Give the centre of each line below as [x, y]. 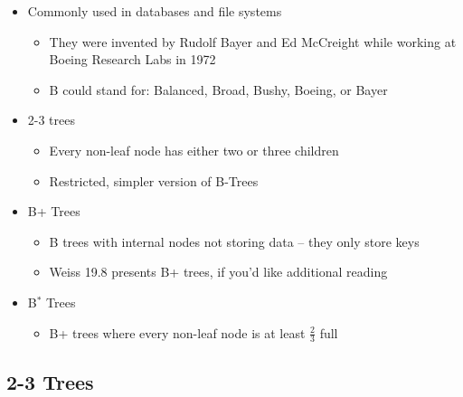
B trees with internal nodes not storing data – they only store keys [234, 241]
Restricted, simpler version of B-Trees [154, 180]
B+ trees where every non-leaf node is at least [177, 332]
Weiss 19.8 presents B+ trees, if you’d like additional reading [218, 272]
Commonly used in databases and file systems [155, 11]
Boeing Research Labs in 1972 [132, 59]
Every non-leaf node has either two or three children [194, 150]
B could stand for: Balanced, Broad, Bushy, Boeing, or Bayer [218, 89]
